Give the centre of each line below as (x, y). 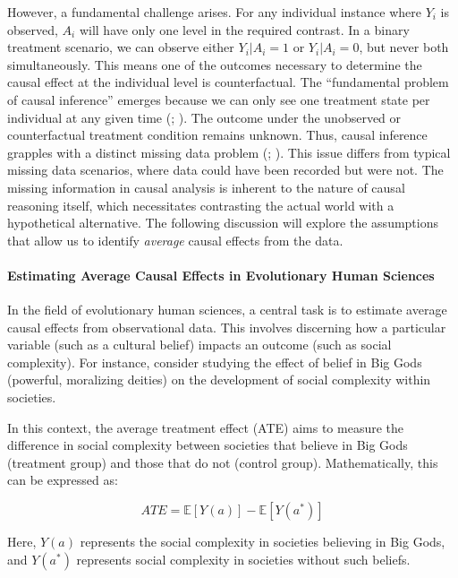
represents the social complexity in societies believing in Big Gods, (263, 542)
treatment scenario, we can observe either (121, 47)
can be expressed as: (63, 480)
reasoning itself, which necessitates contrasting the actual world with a (201, 205)
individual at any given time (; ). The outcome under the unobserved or (204, 117)
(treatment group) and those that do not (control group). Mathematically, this (223, 462)
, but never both (404, 47)
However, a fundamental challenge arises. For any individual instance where (214, 12)
